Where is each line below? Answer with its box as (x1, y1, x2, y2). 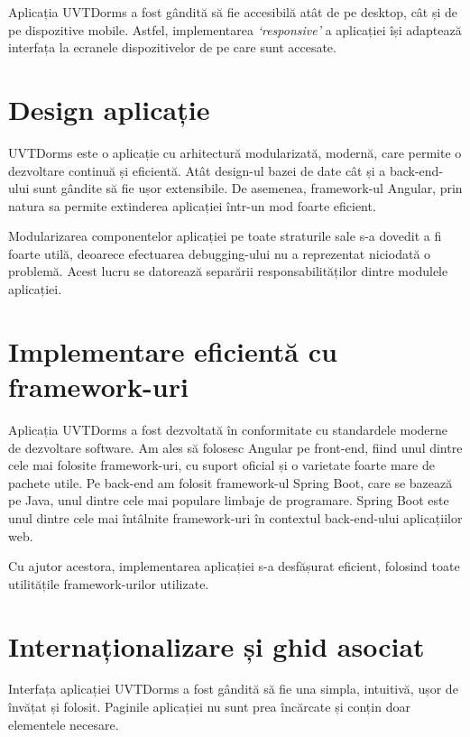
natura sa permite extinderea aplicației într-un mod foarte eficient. (8, 196, 376, 215)
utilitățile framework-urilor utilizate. (8, 574, 209, 593)
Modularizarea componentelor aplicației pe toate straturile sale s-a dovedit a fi (8, 226, 442, 245)
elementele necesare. (8, 714, 119, 733)
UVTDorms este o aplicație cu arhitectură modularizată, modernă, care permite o (8, 143, 462, 161)
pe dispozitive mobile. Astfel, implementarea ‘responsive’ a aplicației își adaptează (8, 20, 462, 39)
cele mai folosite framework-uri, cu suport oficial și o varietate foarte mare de (8, 456, 435, 474)
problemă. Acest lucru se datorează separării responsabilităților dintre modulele (8, 262, 448, 281)
